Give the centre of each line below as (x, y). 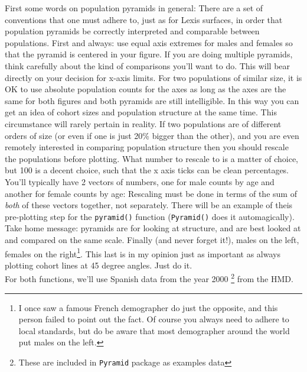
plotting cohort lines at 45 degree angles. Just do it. (99, 265)
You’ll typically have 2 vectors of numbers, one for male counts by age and (140, 181)
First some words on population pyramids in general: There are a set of (134, 8)
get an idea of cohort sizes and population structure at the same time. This (141, 112)
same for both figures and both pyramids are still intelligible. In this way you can (152, 100)
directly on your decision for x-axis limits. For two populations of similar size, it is (153, 77)
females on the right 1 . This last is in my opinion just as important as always (143, 253)
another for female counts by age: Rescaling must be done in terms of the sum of (151, 193)
